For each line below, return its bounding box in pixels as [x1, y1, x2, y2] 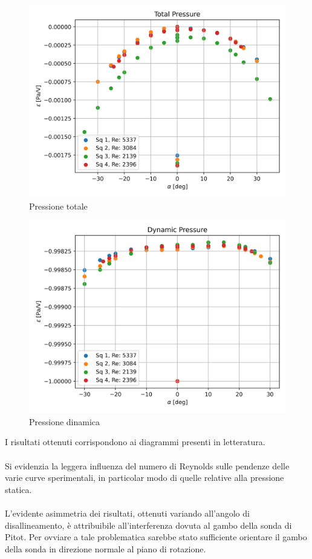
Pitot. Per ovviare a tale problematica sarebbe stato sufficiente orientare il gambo [5, 531, 307, 543]
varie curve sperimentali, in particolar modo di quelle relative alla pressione [5, 471, 284, 484]
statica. [5, 483, 32, 495]
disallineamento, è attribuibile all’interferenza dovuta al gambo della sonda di [5, 518, 292, 531]
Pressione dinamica [29, 415, 100, 428]
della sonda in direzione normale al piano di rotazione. [5, 542, 206, 555]
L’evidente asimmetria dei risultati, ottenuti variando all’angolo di [5, 506, 250, 519]
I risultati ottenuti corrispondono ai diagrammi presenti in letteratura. [5, 435, 265, 448]
